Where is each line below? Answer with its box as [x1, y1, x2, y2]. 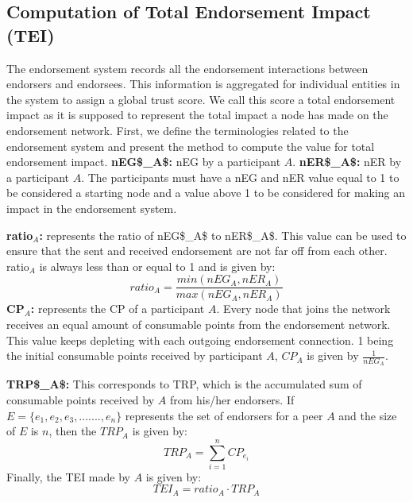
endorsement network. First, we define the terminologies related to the [6, 122, 349, 138]
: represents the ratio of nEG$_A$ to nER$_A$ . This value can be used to [39, 226, 407, 243]
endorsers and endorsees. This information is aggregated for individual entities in [6, 75, 400, 92]
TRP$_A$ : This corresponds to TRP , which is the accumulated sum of [6, 376, 362, 392]
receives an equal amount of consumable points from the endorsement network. [6, 315, 391, 332]
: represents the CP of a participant [30, 300, 205, 317]
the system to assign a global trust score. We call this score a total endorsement [6, 91, 396, 107]
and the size [338, 407, 397, 423]
